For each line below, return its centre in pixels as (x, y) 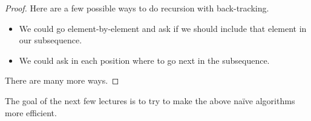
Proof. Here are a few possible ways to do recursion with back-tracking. (137, 8)
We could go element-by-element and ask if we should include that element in (163, 28)
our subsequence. (51, 40)
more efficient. (31, 112)
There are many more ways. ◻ (62, 80)
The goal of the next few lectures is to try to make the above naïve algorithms (150, 100)
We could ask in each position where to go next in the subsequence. (144, 60)
